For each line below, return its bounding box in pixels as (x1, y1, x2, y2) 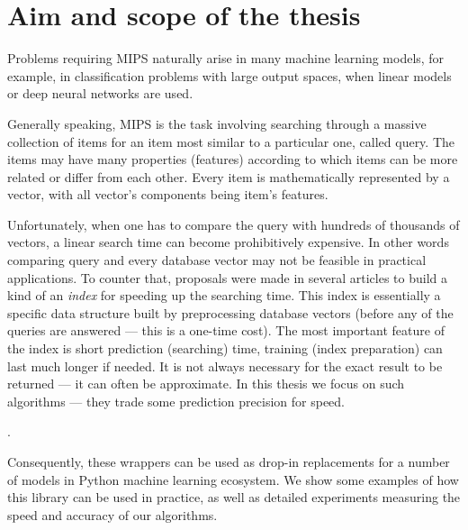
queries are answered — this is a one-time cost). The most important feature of (7, 321, 445, 340)
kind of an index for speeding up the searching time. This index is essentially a (7, 286, 441, 305)
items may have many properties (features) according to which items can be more (7, 150, 458, 169)
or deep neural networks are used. (7, 84, 193, 103)
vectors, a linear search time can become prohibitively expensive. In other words (7, 233, 449, 251)
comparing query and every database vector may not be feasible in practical (7, 251, 427, 270)
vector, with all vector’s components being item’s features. (7, 185, 328, 204)
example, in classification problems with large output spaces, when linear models (7, 66, 452, 85)
